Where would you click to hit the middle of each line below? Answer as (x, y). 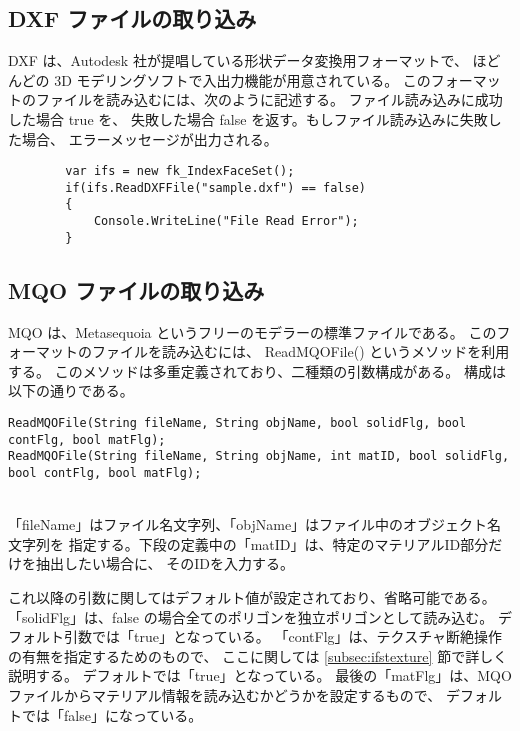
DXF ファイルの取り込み (132, 18)
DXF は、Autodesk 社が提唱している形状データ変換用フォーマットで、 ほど (254, 60)
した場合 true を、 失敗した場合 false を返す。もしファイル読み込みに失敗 (248, 118)
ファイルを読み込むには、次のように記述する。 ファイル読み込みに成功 (269, 99)
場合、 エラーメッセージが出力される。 (149, 138)
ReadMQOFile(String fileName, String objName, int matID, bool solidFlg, (259, 456)
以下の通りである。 (71, 390)
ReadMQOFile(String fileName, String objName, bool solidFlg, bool (237, 423)
